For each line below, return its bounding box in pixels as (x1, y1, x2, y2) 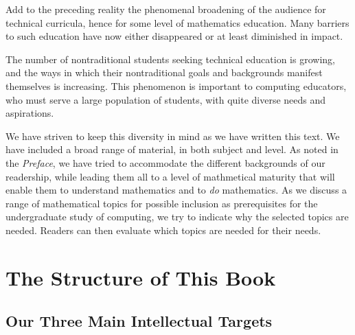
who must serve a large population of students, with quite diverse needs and (5, 92, 326, 106)
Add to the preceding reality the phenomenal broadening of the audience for (5, 2, 326, 16)
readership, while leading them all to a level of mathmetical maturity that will (5, 169, 335, 183)
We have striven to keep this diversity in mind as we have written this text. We (5, 128, 340, 143)
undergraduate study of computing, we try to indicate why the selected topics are (5, 209, 349, 224)
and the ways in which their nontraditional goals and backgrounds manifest (5, 65, 323, 80)
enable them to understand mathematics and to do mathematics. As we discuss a (5, 183, 347, 197)
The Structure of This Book (5, 263, 276, 291)
